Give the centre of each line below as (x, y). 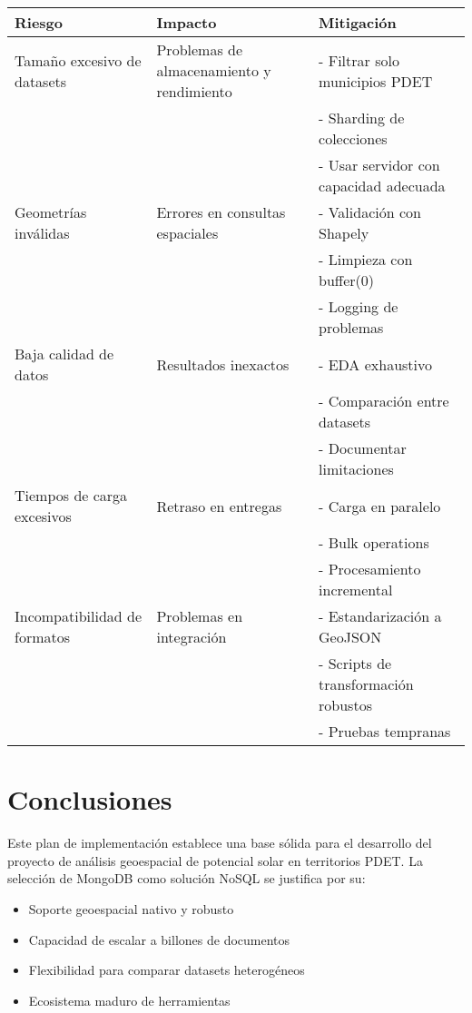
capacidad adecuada (382, 186)
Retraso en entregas (219, 506)
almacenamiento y (214, 70)
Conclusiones (90, 799)
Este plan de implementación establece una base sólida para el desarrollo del (220, 843)
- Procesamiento (370, 569)
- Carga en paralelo (380, 506)
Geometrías (51, 212)
